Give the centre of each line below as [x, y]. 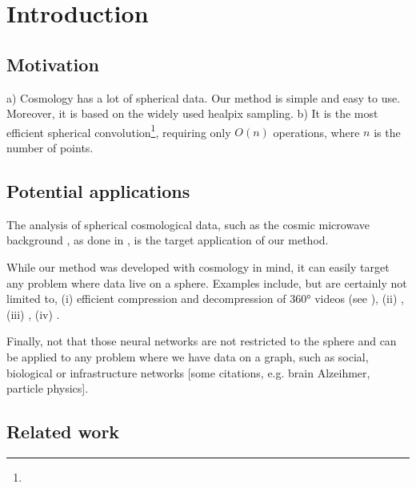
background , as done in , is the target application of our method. [168, 240]
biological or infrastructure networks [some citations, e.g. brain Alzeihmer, [188, 372]
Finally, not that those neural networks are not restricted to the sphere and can [202, 341]
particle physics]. [48, 388]
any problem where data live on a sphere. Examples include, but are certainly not [207, 282]
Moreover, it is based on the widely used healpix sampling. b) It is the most [192, 113]
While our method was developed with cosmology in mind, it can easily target [198, 267]
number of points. [50, 148]
